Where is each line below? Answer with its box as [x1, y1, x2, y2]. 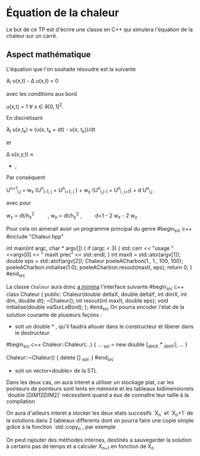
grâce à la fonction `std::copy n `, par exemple [6, 423, 116, 432]
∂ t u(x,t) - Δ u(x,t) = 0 [6, 77, 59, 86]
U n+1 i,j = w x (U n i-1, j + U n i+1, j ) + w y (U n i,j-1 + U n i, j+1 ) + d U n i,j [6, 186, 153, 195]
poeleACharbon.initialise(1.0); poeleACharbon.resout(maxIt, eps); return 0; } [6, 264, 193, 271]
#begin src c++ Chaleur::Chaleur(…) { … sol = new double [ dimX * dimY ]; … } [6, 341, 188, 349]
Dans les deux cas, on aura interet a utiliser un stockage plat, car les [6, 378, 174, 386]
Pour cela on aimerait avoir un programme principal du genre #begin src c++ [6, 225, 192, 234]
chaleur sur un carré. [6, 32, 58, 39]
